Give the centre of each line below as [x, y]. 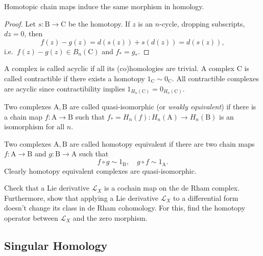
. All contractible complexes [215, 78]
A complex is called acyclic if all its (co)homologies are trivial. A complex [119, 68]
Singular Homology [56, 245]
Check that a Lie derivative [47, 188]
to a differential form [206, 197]
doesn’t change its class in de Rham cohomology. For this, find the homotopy [125, 208]
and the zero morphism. [110, 217]
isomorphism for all [34, 126]
